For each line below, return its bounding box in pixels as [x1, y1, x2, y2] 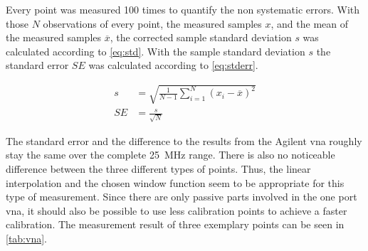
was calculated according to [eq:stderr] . [88, 58, 258, 73]
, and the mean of [270, 16, 349, 31]
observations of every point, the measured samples [43, 16, 262, 31]
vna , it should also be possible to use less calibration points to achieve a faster [6, 203, 347, 218]
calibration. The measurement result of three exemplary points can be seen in [6, 217, 345, 232]
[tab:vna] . [6, 230, 47, 245]
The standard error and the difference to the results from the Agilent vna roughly [6, 133, 362, 148]
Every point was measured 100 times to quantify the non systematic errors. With [6, 2, 360, 16]
